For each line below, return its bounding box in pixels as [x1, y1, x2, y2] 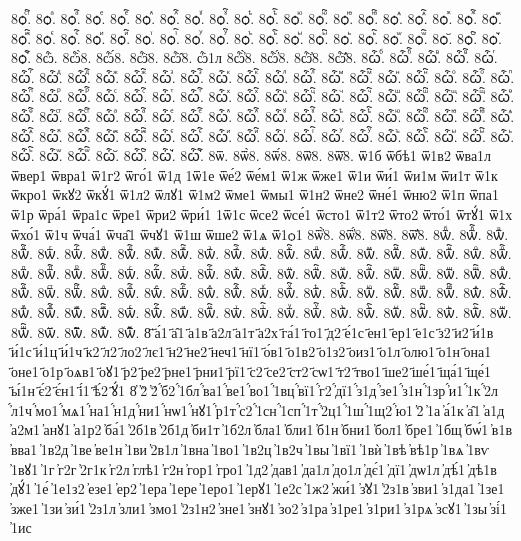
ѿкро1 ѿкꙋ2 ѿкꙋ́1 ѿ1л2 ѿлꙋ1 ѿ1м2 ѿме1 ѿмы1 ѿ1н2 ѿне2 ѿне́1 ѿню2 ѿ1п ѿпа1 [11, 184, 500, 205]
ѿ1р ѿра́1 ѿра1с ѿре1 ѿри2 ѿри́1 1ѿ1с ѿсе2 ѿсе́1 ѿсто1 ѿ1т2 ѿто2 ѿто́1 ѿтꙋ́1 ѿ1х [11, 203, 513, 224]
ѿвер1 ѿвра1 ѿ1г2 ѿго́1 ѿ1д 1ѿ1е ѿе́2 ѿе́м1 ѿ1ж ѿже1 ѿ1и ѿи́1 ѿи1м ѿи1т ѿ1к [11, 164, 498, 185]
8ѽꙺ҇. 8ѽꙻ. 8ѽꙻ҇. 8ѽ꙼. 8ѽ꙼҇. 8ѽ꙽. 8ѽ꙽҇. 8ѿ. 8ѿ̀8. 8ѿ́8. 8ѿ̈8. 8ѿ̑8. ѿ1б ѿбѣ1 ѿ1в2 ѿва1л [11, 145, 492, 166]
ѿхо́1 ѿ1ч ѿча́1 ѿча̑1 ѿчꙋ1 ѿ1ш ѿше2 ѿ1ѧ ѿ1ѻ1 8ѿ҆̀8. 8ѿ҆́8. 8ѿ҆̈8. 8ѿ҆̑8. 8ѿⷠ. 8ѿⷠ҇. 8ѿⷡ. [11, 223, 509, 244]
